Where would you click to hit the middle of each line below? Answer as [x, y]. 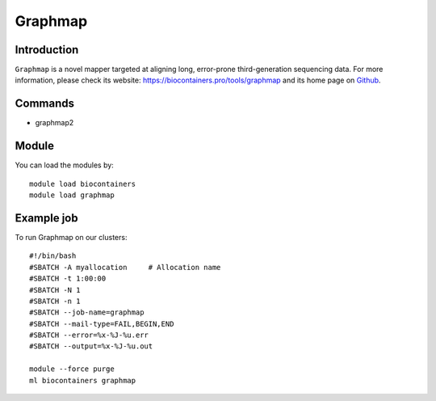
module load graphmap [72, 195]
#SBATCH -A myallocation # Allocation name [125, 267]
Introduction [47, 50]
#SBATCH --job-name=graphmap [87, 312]
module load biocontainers [83, 184]
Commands [45, 104]
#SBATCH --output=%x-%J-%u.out [91, 346]
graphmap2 [55, 123]
